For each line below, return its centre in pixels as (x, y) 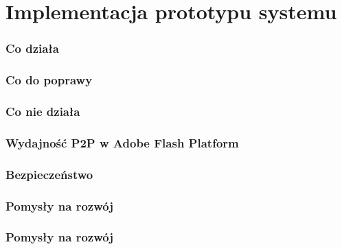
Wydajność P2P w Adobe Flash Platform (122, 142)
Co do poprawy (49, 80)
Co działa (32, 48)
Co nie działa (43, 111)
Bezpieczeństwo (49, 174)
